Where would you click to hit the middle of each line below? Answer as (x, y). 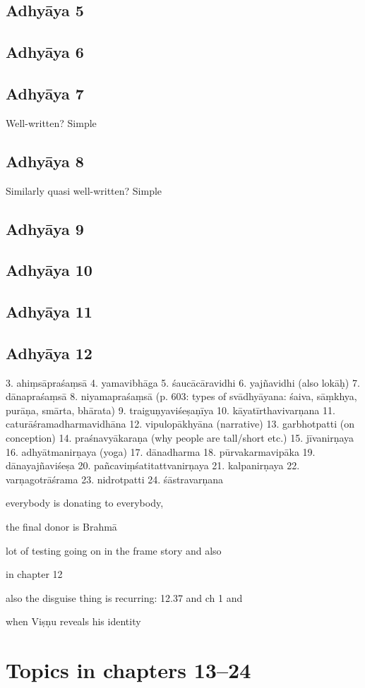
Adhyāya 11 (49, 312)
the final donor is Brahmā (61, 527)
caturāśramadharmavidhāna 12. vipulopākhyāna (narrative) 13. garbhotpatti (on (180, 424)
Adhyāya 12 (49, 352)
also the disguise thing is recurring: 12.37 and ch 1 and (124, 597)
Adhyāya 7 (45, 93)
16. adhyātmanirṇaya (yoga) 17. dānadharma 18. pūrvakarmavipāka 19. (161, 451)
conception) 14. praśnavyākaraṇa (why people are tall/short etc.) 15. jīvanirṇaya (180, 438)
